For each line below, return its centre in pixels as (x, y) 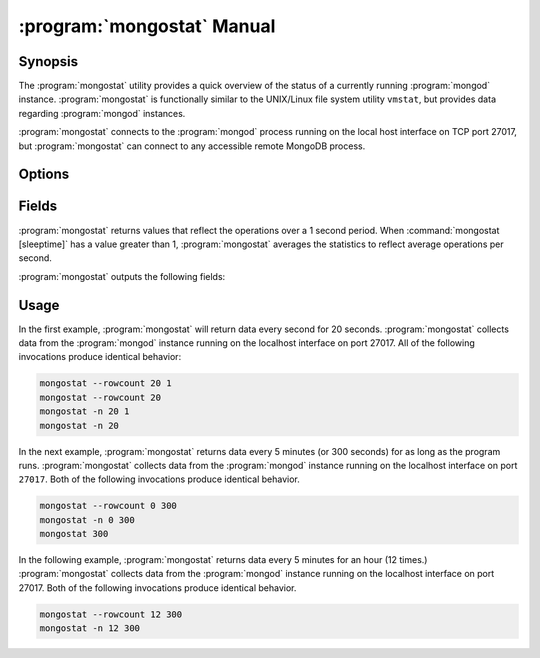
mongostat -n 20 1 (84, 411)
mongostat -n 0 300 (87, 519)
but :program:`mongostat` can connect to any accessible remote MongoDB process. (192, 146)
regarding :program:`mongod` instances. (102, 113)
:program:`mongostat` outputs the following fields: (122, 276)
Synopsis (48, 61)
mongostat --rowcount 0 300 (108, 506)
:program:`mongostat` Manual (147, 26)
